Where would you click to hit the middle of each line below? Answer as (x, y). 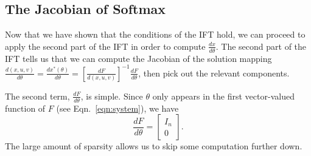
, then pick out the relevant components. (214, 73)
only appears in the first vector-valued (223, 96)
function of (25, 108)
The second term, (37, 96)
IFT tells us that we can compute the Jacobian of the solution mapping (138, 58)
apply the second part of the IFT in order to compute (105, 46)
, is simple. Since (112, 96)
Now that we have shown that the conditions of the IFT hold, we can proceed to (155, 34)
